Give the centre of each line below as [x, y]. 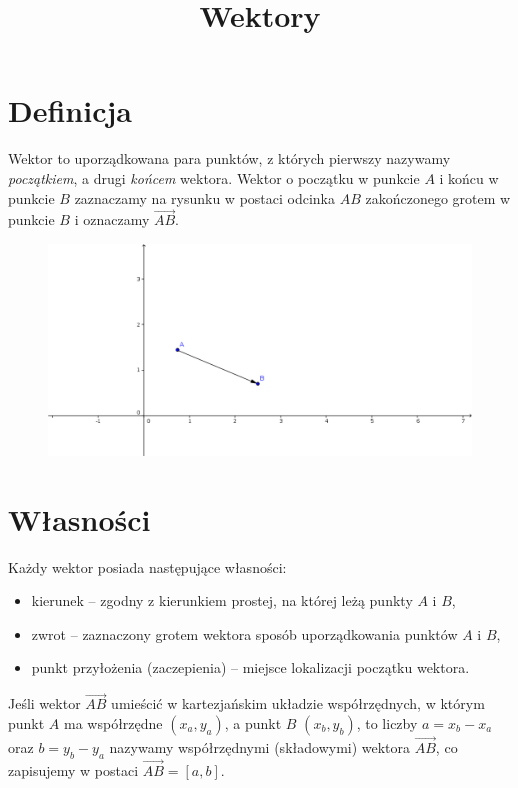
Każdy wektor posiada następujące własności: [147, 566]
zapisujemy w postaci [73, 770]
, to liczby [387, 722]
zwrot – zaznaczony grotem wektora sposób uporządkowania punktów [244, 633]
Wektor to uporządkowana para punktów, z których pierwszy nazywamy [229, 158]
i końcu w [469, 177]
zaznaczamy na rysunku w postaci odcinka [205, 197]
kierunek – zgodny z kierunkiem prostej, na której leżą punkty [222, 600]
